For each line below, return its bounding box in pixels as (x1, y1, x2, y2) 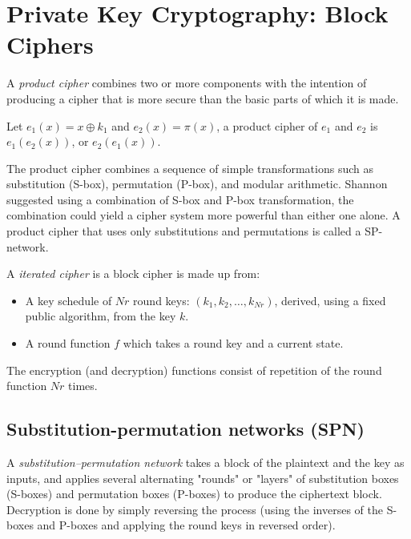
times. (68, 377, 98, 394)
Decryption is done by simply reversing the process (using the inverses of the (6, 501, 383, 517)
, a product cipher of (216, 117, 318, 134)
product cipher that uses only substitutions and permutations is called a (6, 223, 361, 239)
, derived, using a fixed (274, 292, 386, 308)
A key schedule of (25, 292, 112, 308)
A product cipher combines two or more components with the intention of (6, 74, 367, 91)
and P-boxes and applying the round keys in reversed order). (37, 517, 336, 533)
